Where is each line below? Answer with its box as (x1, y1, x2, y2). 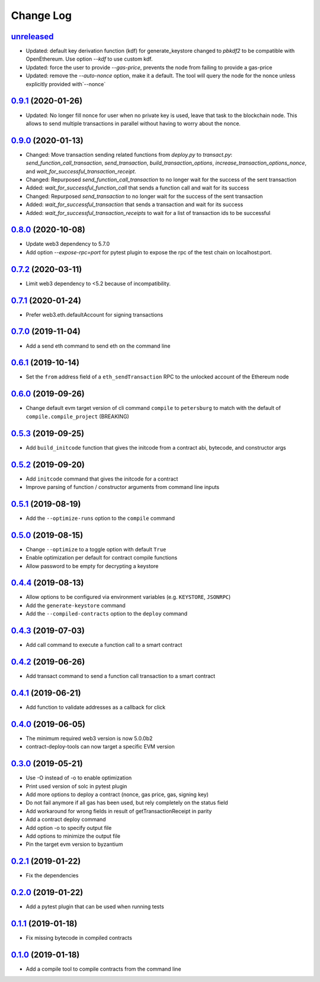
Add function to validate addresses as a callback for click (25, 703, 166, 711)
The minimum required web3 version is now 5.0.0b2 (25, 734, 153, 742)
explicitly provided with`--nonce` (25, 80, 106, 87)
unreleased (11, 31, 54, 42)
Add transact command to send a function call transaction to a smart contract (25, 672, 216, 680)
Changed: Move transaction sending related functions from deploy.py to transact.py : (25, 151, 233, 158)
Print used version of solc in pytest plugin (25, 782, 127, 790)
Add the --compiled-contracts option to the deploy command (25, 610, 188, 617)
